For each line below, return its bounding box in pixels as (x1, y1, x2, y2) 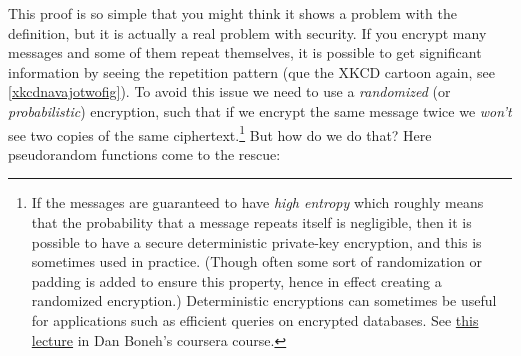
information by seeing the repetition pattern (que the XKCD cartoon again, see (8, 61, 496, 82)
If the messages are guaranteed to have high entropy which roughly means (31, 192, 484, 213)
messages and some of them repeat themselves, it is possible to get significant (8, 42, 482, 63)
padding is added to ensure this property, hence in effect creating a (31, 270, 442, 291)
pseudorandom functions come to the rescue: (8, 143, 281, 164)
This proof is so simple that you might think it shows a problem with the (8, 3, 457, 23)
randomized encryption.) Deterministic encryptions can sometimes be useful (31, 290, 497, 311)
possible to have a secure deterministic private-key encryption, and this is (31, 231, 482, 252)
